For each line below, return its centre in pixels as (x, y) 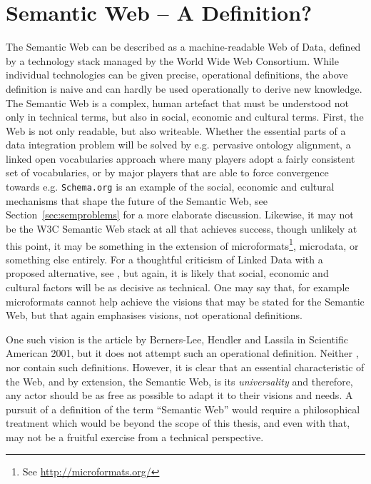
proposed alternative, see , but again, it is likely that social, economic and (167, 273)
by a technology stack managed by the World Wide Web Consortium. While (172, 60)
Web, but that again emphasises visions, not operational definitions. (154, 315)
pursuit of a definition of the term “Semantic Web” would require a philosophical (183, 409)
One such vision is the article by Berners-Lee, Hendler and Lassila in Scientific (177, 339)
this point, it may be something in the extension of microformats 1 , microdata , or (182, 244)
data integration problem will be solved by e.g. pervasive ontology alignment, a (178, 145)
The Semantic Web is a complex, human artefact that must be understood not (177, 102)
